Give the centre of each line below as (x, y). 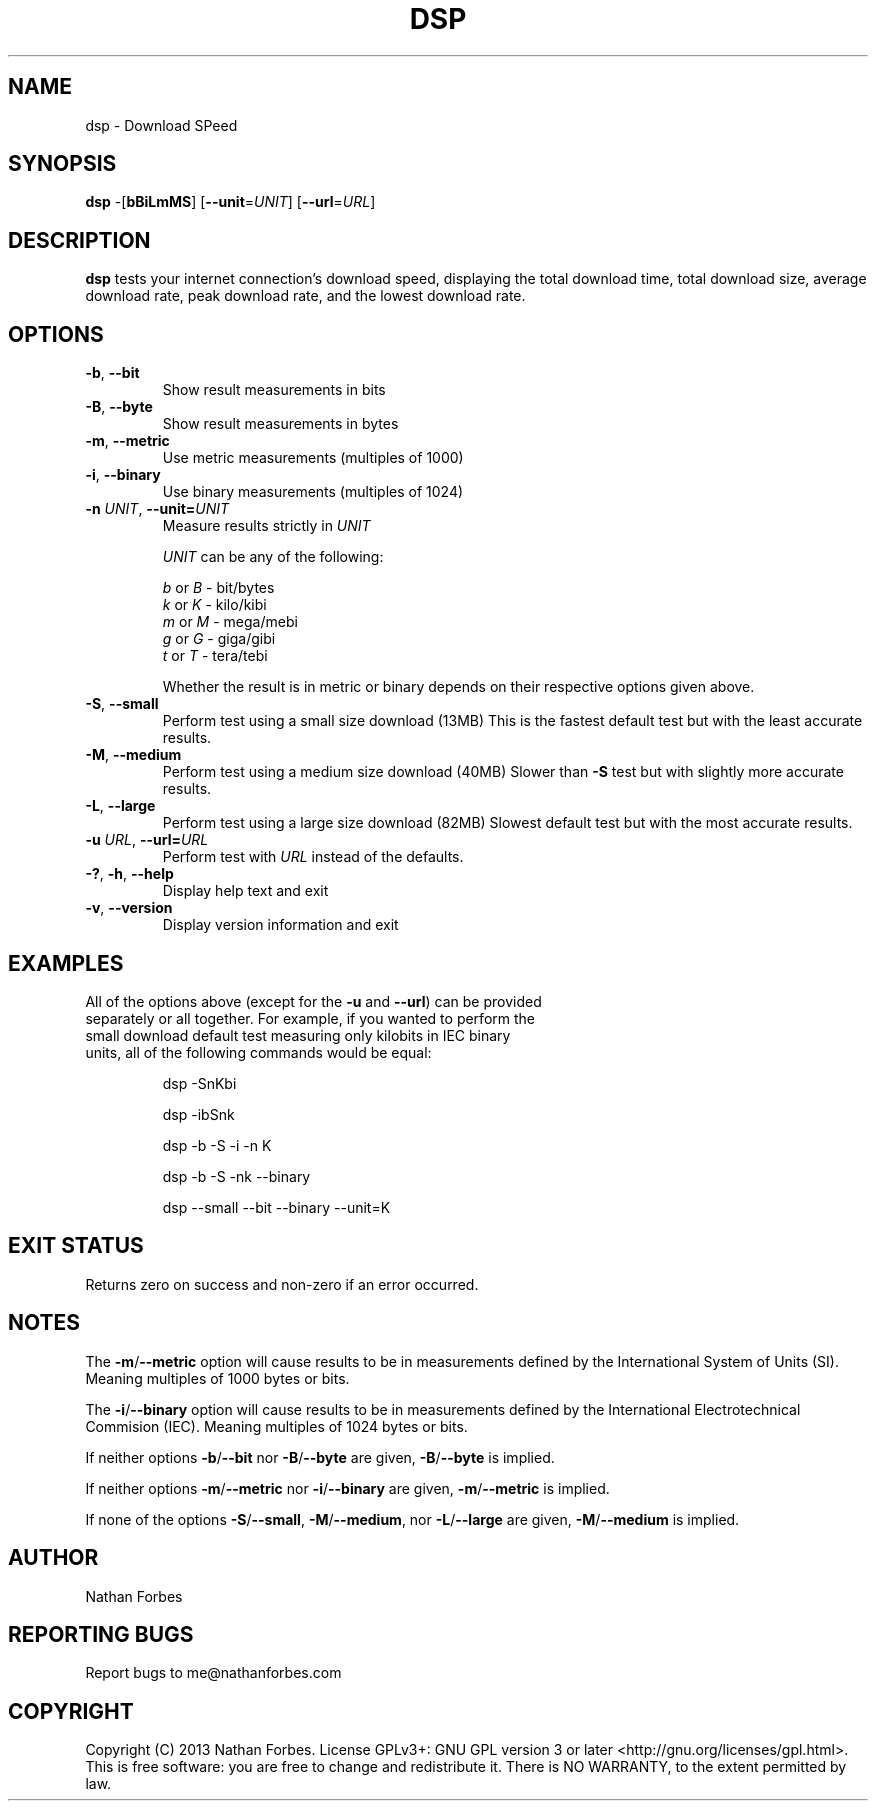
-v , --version (129, 908)
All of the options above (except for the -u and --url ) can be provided (313, 1001)
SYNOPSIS (62, 164)
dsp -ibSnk (198, 1114)
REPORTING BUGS (101, 1634)
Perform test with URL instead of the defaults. (313, 857)
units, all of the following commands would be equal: (258, 1052)
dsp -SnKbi (199, 1083)
